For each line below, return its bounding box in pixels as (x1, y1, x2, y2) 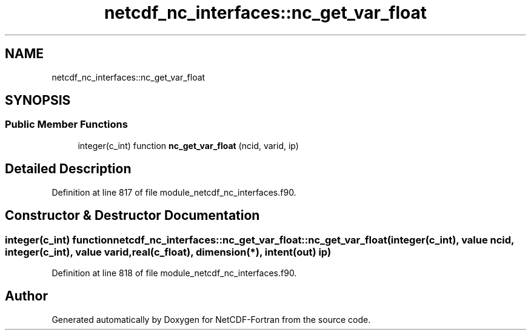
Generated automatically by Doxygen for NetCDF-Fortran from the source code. (52, 314, 371, 325)
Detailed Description (5, 161, 132, 177)
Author (5, 288, 48, 304)
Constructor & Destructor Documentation (5, 208, 260, 224)
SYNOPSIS (5, 93, 71, 108)
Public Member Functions (5, 118, 128, 131)
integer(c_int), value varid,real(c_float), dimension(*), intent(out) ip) (5, 245, 332, 258)
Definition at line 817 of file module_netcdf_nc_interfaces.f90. (52, 187, 296, 197)
